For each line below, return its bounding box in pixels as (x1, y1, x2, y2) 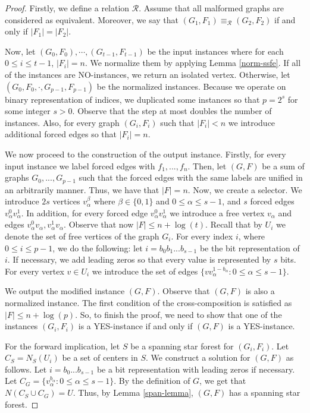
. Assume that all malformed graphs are (139, 2, 284, 14)
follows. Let (5, 362, 47, 375)
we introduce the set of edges (92, 264, 198, 277)
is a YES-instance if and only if (78, 320, 193, 332)
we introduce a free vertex (170, 206, 265, 219)
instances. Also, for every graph (5, 116, 120, 128)
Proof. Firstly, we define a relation (5, 2, 130, 14)
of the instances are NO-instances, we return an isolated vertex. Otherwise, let (5, 68, 290, 80)
